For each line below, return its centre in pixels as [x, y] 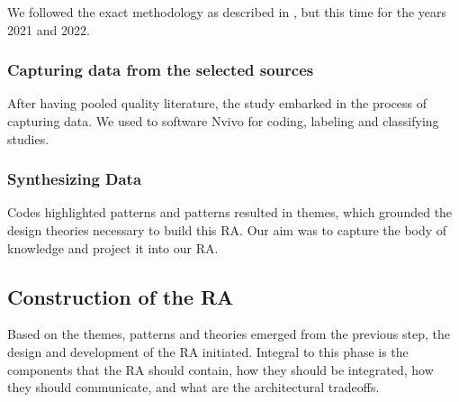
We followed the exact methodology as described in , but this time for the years [227, 12]
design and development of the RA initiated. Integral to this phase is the [208, 351]
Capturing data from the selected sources [161, 70]
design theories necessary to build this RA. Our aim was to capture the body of [227, 230]
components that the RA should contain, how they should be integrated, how [220, 369]
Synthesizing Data [75, 179]
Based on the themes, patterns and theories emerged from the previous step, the [229, 334]
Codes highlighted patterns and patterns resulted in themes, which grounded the [230, 212]
